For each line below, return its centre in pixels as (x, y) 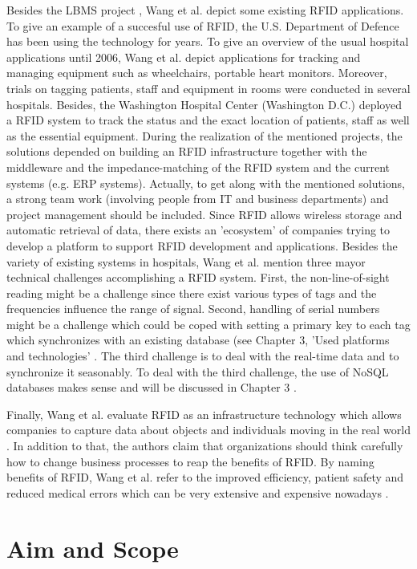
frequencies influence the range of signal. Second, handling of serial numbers (193, 309)
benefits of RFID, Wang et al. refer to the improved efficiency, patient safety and (205, 477)
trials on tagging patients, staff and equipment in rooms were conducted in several (208, 88)
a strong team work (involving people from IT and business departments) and (198, 199)
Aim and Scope (93, 548)
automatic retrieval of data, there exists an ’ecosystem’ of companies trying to (198, 230)
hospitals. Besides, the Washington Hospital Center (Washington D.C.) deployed (204, 104)
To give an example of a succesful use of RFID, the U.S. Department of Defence (203, 25)
